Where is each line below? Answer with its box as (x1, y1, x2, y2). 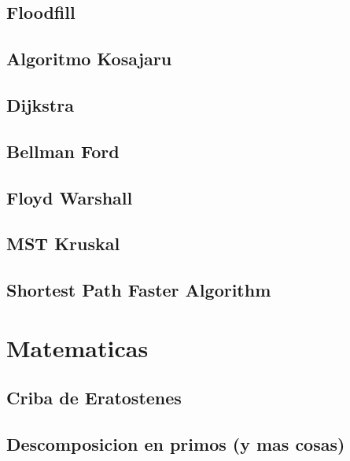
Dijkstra (6, 92, 74, 116)
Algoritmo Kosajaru (6, 46, 172, 71)
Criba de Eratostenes (6, 385, 182, 410)
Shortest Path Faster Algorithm (6, 278, 271, 302)
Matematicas (6, 331, 149, 363)
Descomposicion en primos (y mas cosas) (6, 432, 345, 456)
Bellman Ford (6, 138, 120, 163)
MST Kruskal (6, 231, 120, 256)
